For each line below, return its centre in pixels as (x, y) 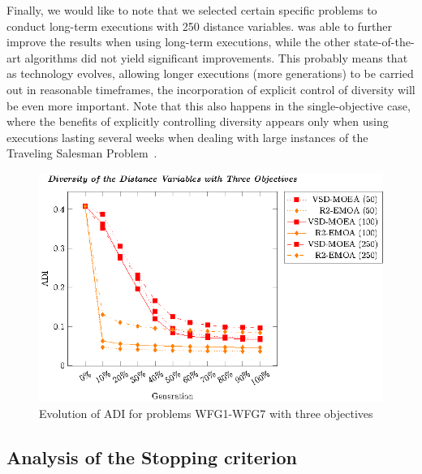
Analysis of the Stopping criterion (152, 457)
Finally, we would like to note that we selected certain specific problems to (192, 10)
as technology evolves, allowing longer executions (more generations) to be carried (210, 73)
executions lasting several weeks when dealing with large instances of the (187, 137)
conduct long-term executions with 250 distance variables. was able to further (199, 26)
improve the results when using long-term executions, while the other (179, 42)
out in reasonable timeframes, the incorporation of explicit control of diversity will (211, 89)
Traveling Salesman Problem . (82, 153)
